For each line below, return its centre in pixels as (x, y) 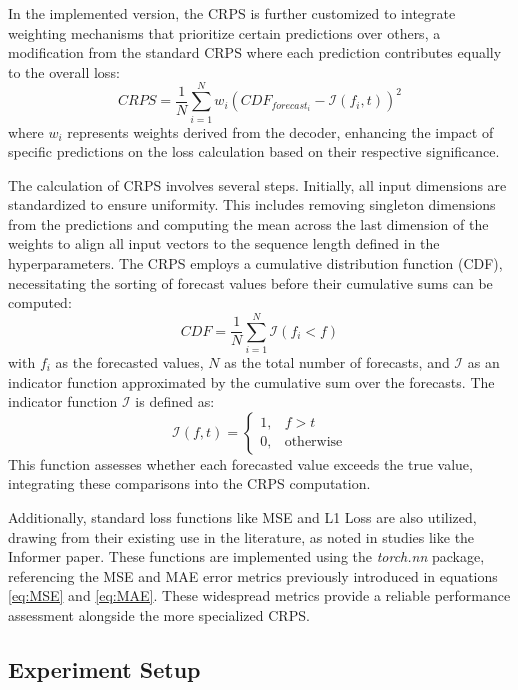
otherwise (313, 442)
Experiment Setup (104, 668)
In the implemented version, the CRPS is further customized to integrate (232, 13)
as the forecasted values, (129, 361)
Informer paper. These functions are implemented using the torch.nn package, (246, 556)
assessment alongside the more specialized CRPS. (159, 614)
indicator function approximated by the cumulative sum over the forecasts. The (251, 381)
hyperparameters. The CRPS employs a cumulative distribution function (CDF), (255, 263)
